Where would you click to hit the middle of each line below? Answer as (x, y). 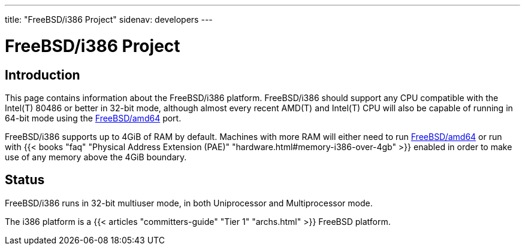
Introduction (43, 75)
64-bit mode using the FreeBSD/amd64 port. (93, 118)
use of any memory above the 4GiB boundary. (96, 157)
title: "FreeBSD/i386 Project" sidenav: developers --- (109, 19)
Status (25, 180)
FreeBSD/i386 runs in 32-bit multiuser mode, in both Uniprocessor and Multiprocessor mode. (189, 203)
